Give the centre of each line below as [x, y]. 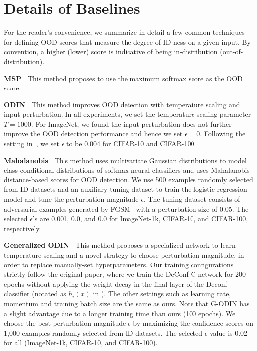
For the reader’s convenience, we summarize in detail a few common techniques [124, 32]
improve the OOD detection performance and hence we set [93, 133]
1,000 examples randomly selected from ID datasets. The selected [103, 332]
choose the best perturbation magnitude [65, 323]
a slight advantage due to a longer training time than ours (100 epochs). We [120, 313]
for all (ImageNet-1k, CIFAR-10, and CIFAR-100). [81, 342]
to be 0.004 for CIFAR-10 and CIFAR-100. [131, 143]
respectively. [23, 228]
